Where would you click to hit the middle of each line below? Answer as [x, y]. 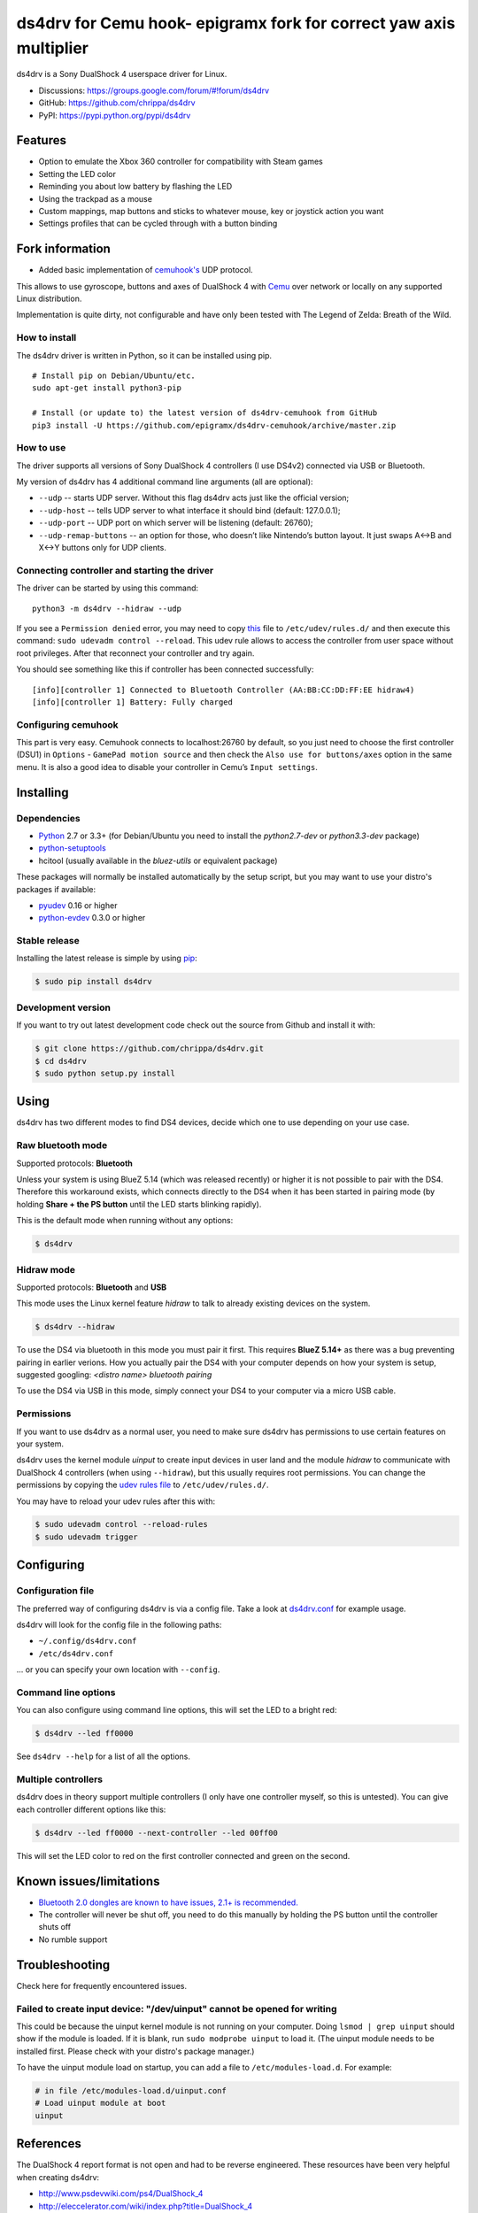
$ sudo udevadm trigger [87, 1537]
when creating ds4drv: [58, 2177]
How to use [41, 448]
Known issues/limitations [88, 1881]
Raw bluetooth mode [62, 1145]
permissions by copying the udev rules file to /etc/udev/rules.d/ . [143, 1485]
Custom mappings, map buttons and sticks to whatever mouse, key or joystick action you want [211, 211]
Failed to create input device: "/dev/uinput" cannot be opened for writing [177, 2009]
